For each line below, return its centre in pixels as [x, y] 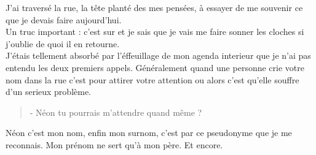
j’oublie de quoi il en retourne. [63, 43]
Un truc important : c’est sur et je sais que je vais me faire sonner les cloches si [155, 32]
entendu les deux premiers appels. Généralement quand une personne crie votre [155, 67]
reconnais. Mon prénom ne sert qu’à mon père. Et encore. [114, 144]
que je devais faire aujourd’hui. [64, 19]
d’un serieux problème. [49, 92]
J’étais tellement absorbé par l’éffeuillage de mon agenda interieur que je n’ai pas [158, 55]
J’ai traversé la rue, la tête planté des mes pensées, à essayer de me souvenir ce [154, 7]
